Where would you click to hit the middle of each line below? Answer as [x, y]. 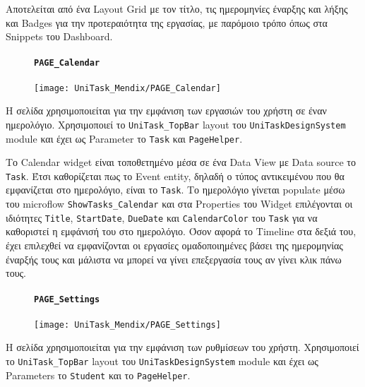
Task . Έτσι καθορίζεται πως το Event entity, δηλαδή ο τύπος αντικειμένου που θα [175, 175]
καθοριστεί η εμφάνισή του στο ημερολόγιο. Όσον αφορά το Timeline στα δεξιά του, [181, 231]
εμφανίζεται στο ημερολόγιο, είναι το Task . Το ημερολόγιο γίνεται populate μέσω [175, 190]
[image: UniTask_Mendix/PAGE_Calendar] [127, 88]
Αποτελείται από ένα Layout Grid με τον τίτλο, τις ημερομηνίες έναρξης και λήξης [177, 8]
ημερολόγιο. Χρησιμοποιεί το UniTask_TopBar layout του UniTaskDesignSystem [176, 124]
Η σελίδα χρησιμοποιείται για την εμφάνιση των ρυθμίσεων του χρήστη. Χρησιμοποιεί [182, 347]
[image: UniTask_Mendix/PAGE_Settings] [127, 325]
